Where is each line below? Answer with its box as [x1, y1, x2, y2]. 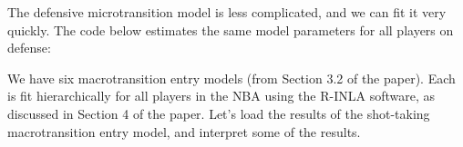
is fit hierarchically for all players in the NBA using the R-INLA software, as [7, 86, 435, 105]
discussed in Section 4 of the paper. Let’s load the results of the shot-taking [7, 103, 430, 122]
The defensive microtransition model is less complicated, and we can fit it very [7, 3, 447, 21]
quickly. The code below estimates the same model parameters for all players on [7, 20, 454, 39]
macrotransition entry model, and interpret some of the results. [7, 122, 361, 141]
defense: [7, 38, 51, 57]
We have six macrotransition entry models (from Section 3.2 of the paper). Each [7, 68, 456, 87]
